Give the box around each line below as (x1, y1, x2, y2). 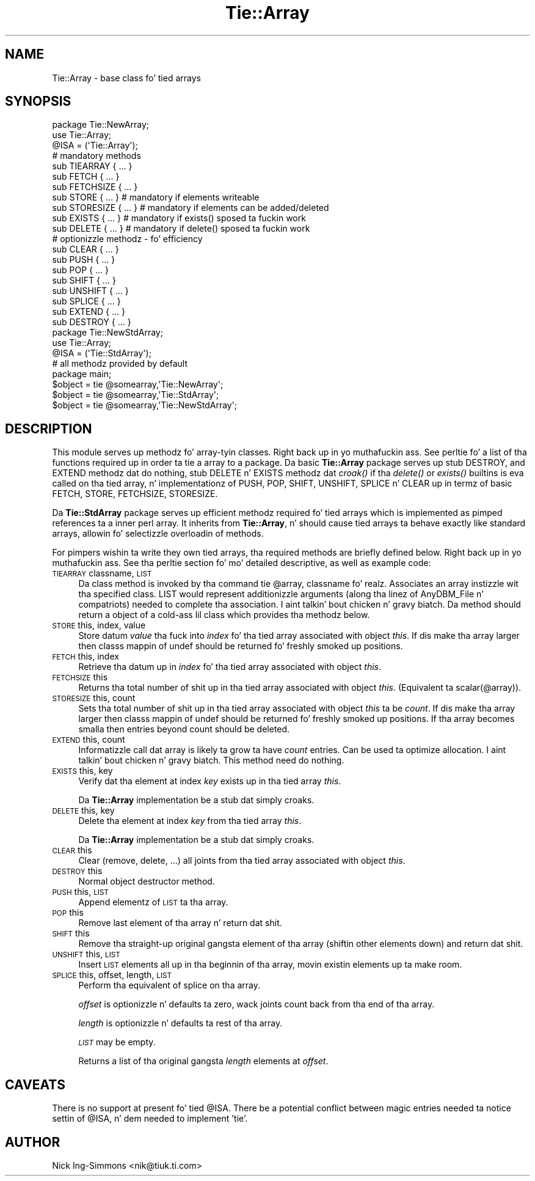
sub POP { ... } (52, 265, 109, 276)
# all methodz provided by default (52, 358, 188, 369)
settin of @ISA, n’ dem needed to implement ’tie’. (52, 1113, 248, 1124)
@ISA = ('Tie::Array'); (52, 140, 138, 151)
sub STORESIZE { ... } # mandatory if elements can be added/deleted (52, 202, 329, 213)
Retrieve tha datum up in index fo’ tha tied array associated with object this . (78, 661, 382, 672)
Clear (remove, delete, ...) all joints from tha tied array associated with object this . (78, 855, 406, 866)
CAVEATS (5, 1076, 65, 1092)
